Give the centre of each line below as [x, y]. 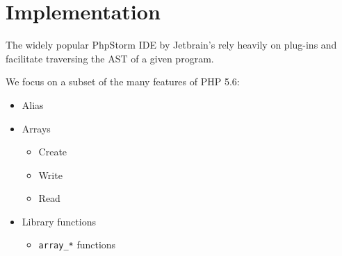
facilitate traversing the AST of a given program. [110, 58]
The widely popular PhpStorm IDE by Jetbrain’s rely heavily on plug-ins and [171, 45]
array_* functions [77, 245]
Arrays [36, 128]
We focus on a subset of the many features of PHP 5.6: [123, 82]
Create [53, 152]
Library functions [59, 221]
